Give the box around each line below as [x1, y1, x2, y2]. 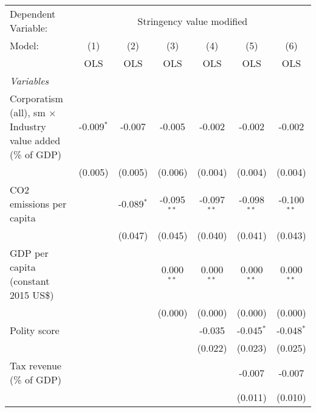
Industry [10, 119, 46, 133]
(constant [10, 274, 50, 288]
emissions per [10, 197, 67, 211]
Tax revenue [10, 358, 61, 372]
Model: [10, 38, 39, 52]
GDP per [10, 246, 49, 260]
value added [10, 133, 61, 147]
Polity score [10, 323, 60, 337]
